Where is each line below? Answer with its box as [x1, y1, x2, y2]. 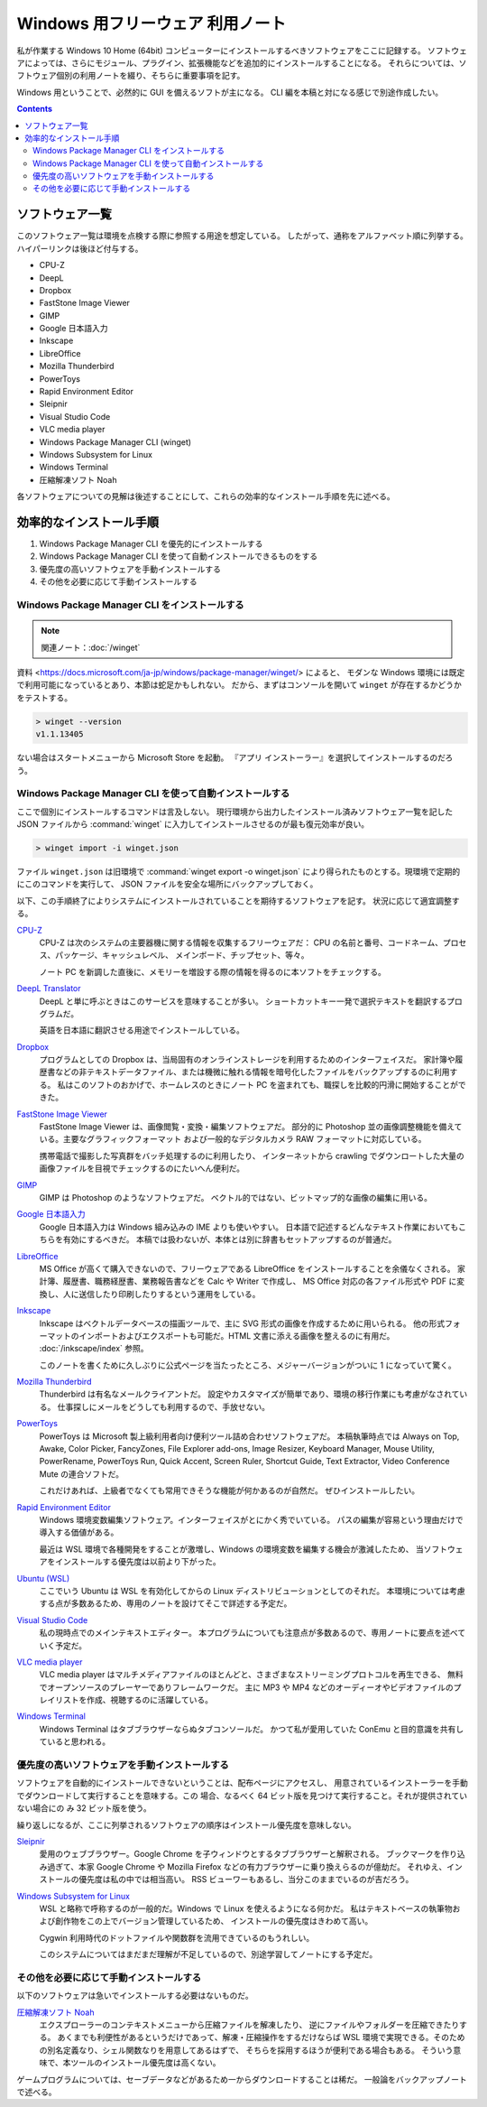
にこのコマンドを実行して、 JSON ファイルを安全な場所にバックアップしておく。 [16, 878, 318, 889]
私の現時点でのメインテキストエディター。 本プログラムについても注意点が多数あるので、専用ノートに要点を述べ [39, 1628, 458, 1638]
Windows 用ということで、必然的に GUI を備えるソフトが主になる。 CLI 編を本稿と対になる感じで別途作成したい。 [16, 87, 444, 97]
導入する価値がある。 [39, 1527, 119, 1538]
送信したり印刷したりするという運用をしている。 [78, 1288, 261, 1299]
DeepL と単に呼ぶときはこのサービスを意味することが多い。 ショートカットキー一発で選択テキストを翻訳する [39, 996, 447, 1007]
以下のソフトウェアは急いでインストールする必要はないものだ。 [16, 1991, 253, 2001]
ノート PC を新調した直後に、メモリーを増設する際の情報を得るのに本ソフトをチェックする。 [39, 966, 387, 977]
